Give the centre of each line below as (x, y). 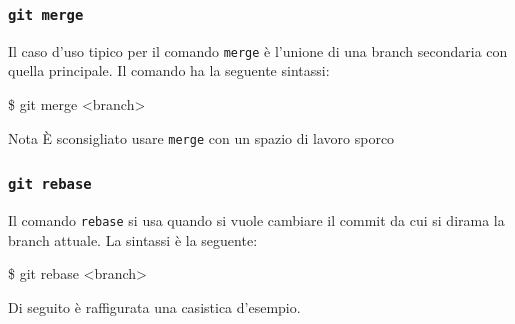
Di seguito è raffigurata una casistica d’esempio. (154, 306)
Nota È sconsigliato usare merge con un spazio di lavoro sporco (201, 137)
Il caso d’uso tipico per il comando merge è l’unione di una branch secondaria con (258, 50)
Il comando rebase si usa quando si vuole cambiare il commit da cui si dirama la (256, 220)
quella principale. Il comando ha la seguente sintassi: (169, 70)
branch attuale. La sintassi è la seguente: (133, 239)
